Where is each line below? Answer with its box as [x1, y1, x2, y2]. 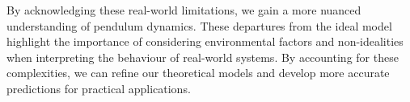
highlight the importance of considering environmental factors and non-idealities [6, 33, 404, 50]
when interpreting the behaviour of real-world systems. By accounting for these [6, 48, 399, 65]
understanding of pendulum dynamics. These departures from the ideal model [6, 17, 392, 34]
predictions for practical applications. [6, 80, 191, 96]
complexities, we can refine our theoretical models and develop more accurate [6, 64, 390, 81]
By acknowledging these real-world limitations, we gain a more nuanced [6, 2, 361, 18]
